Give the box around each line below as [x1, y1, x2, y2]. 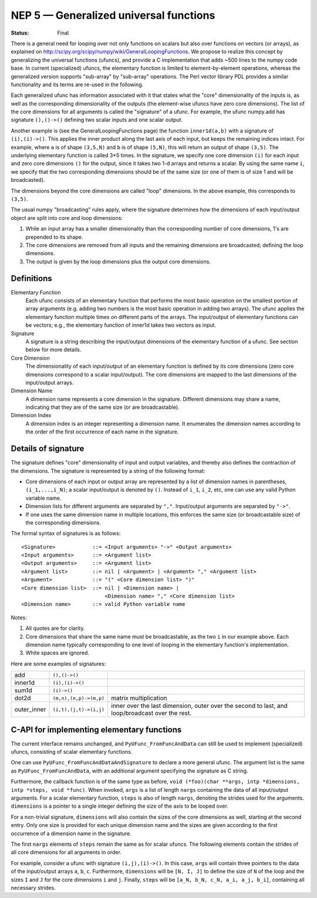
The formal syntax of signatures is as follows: [11, 530, 121, 537]
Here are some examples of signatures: [11, 660, 106, 667]
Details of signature [11, 443, 85, 454]
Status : [11, 29, 29, 36]
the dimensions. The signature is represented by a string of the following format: [11, 467, 205, 475]
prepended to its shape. [25, 233, 83, 240]
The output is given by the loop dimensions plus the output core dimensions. [25, 258, 211, 265]
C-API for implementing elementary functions [11, 724, 182, 734]
